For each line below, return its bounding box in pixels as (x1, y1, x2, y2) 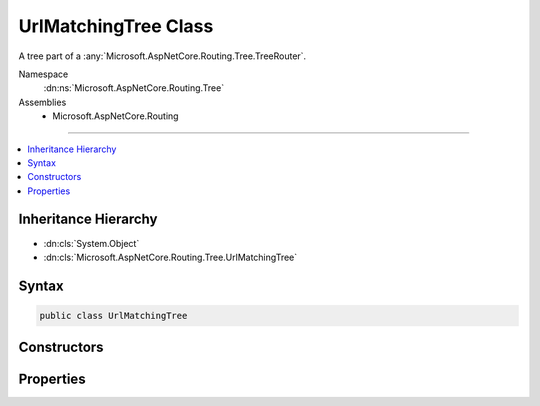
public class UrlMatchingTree (39, 310, 188, 321)
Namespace (18, 68, 69, 80)
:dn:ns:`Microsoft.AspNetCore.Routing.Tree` (43, 82, 225, 94)
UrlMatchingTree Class (18, 15, 214, 37)
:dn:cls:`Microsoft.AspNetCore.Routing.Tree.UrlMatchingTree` (43, 251, 298, 263)
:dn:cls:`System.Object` (43, 237, 140, 249)
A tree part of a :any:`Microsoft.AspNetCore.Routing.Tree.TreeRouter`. (18, 50, 307, 62)
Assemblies (18, 96, 67, 108)
